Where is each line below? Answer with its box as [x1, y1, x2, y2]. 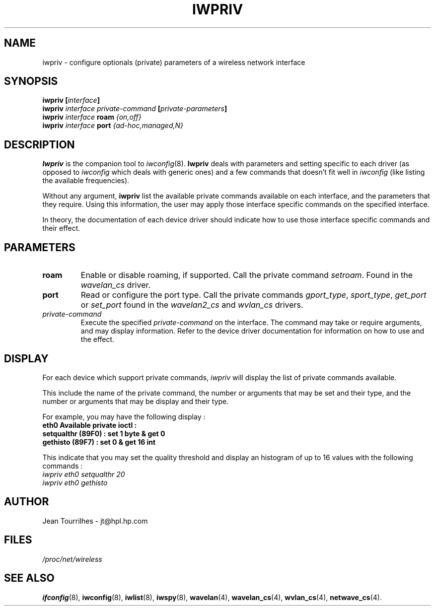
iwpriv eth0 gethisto [42, 478, 108, 487]
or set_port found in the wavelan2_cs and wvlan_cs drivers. [80, 300, 303, 310]
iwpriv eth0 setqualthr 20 [42, 470, 125, 478]
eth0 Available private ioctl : [42, 420, 137, 429]
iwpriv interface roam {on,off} [42, 113, 142, 122]
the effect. [80, 335, 115, 344]
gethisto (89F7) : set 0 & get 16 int [42, 437, 156, 446]
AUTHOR [4, 495, 49, 508]
